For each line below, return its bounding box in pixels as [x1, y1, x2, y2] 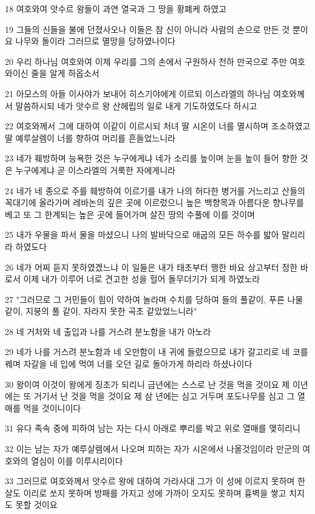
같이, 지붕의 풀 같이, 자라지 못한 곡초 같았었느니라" [5, 305, 197, 317]
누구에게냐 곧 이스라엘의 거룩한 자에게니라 [15, 163, 175, 176]
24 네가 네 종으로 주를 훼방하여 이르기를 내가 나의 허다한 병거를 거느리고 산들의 [5, 184, 305, 197]
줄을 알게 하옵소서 [31, 67, 100, 79]
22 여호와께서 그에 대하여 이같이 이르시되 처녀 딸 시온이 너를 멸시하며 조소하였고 [5, 120, 311, 132]
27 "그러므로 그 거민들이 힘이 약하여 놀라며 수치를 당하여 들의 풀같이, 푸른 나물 [5, 293, 303, 305]
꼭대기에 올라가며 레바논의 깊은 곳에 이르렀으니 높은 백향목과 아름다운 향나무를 [5, 196, 304, 209]
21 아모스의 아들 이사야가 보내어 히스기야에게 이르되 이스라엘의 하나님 [5, 87, 271, 100]
